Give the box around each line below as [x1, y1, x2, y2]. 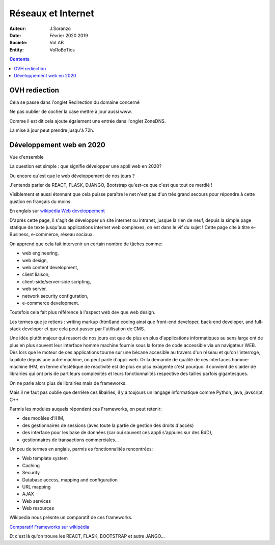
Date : [9, 32, 21, 38]
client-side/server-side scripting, [22, 278, 91, 284]
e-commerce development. [22, 300, 79, 306]
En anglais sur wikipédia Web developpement [9, 208, 105, 214]
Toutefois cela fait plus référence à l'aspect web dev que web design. [9, 309, 155, 315]
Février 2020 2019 [49, 32, 89, 38]
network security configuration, [22, 293, 89, 299]
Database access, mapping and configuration [22, 476, 118, 483]
